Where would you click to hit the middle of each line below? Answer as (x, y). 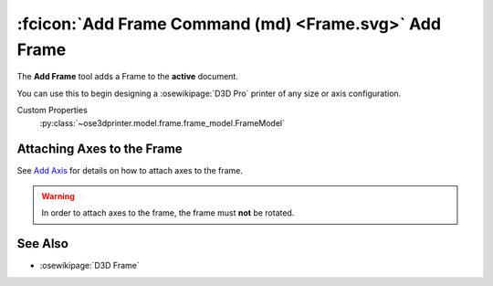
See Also (42, 244)
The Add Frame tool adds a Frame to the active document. (128, 77)
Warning (58, 196)
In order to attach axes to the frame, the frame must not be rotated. (168, 213)
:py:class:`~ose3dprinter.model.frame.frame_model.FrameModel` (163, 122)
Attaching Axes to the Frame (100, 149)
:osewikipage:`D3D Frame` (90, 266)
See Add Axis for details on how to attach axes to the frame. (130, 171)
